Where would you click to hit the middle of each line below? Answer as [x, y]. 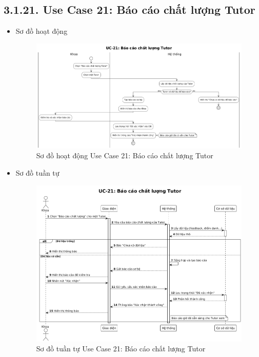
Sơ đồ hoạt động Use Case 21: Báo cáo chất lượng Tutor [125, 155]
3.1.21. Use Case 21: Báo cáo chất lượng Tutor [129, 9]
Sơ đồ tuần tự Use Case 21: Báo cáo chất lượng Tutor [121, 349]
